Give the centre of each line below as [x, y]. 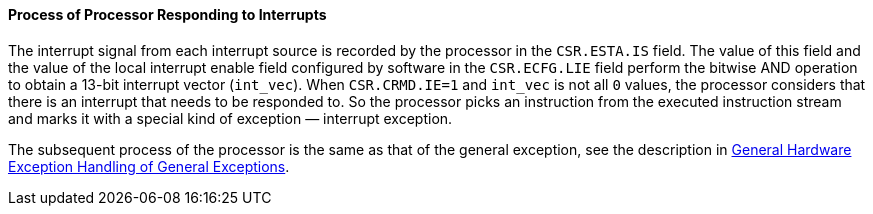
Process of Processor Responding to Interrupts [167, 14]
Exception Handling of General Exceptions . [149, 166]
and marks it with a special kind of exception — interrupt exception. [230, 118]
